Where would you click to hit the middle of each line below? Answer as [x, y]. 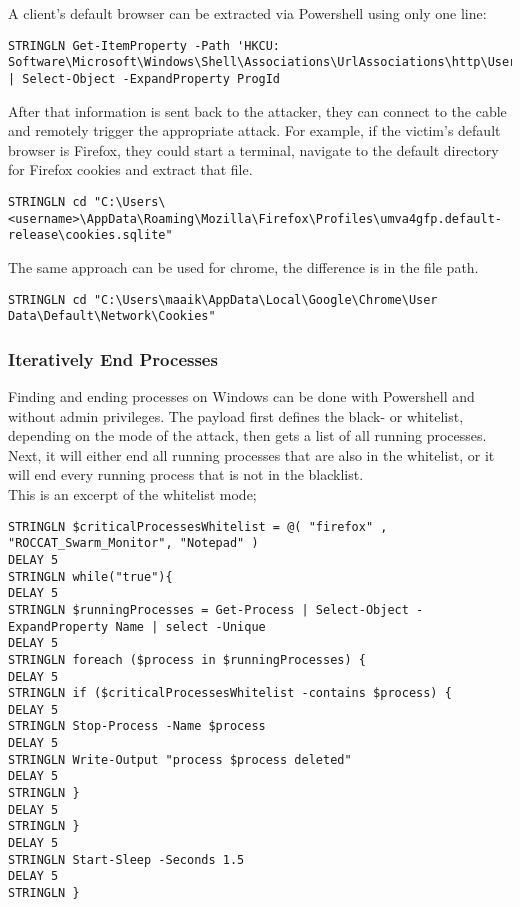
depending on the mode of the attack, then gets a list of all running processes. [247, 435]
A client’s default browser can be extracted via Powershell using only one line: [247, 13]
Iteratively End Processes [113, 358]
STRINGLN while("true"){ [90, 576]
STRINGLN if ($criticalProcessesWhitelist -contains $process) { [230, 693]
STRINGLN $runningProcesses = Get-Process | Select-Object [208, 609]
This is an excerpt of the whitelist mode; [132, 494]
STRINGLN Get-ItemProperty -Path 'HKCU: [144, 45]
